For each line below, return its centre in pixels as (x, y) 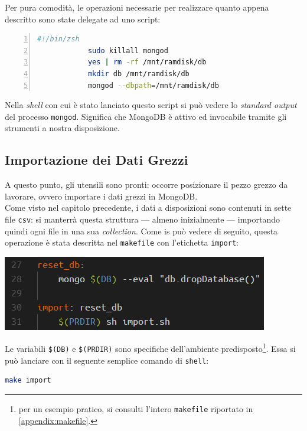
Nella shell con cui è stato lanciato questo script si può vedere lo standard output (151, 105)
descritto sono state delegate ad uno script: (83, 19)
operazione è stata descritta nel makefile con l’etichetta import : (122, 242)
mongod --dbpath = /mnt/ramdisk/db (153, 85)
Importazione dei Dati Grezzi (97, 160)
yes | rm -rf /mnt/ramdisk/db (147, 62)
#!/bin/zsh (58, 39)
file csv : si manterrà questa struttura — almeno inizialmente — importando (143, 219)
